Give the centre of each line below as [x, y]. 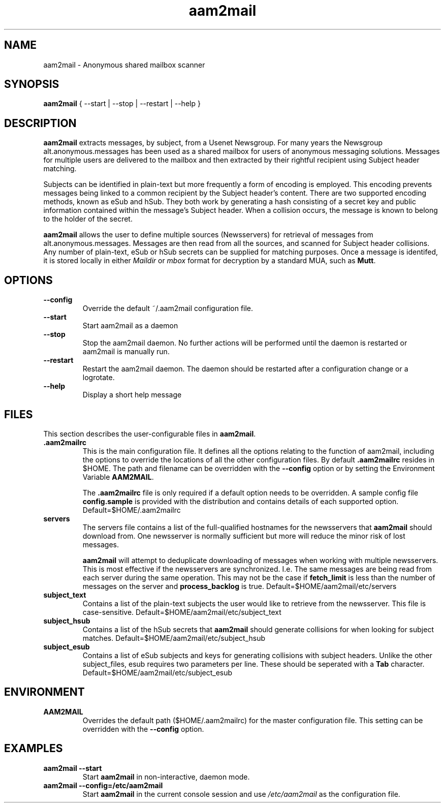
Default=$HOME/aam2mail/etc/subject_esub [157, 672]
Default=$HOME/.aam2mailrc [132, 510]
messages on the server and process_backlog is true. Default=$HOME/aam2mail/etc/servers [240, 586]
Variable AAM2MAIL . [118, 477]
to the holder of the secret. [88, 219]
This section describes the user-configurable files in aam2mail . [150, 433]
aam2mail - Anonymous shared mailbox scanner [124, 65]
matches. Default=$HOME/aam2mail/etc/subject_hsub [174, 638]
